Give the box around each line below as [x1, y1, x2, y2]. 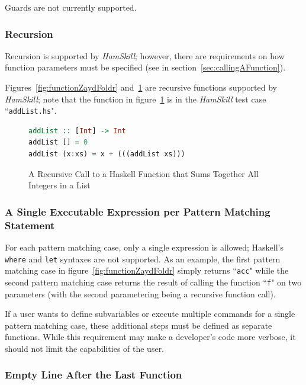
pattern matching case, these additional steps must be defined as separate [5, 319, 272, 331]
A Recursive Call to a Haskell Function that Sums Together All [28, 167, 259, 179]
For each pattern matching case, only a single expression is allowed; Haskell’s [5, 240, 284, 253]
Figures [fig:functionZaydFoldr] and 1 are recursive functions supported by [5, 81, 277, 93]
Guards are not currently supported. [5, 1, 137, 13]
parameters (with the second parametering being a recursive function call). [5, 287, 276, 300]
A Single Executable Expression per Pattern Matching [5, 204, 270, 219]
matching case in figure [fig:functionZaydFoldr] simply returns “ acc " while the [5, 264, 289, 277]
